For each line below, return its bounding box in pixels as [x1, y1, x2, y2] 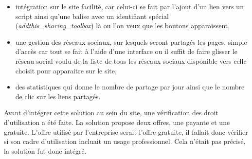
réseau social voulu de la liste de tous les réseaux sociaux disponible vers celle [15, 55, 247, 66]
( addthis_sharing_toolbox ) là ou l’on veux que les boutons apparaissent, [15, 20, 230, 31]
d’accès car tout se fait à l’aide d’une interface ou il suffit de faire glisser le [15, 46, 238, 56]
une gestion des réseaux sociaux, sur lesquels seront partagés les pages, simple [15, 36, 247, 47]
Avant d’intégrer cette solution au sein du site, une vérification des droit [4, 107, 218, 118]
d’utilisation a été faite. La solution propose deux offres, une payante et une [4, 117, 230, 127]
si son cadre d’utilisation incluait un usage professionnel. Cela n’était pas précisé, [4, 136, 246, 146]
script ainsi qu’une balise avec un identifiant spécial [15, 11, 169, 21]
